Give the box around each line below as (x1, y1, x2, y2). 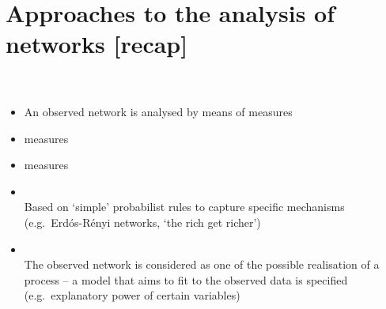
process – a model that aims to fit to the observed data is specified (24, 271, 348, 288)
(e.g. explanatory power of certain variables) (24, 287, 240, 303)
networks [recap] (6, 28, 188, 60)
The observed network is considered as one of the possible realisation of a (24, 256, 380, 273)
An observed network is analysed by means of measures (24, 104, 293, 120)
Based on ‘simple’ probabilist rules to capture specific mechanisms (24, 198, 345, 215)
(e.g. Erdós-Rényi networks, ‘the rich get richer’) (24, 214, 261, 231)
